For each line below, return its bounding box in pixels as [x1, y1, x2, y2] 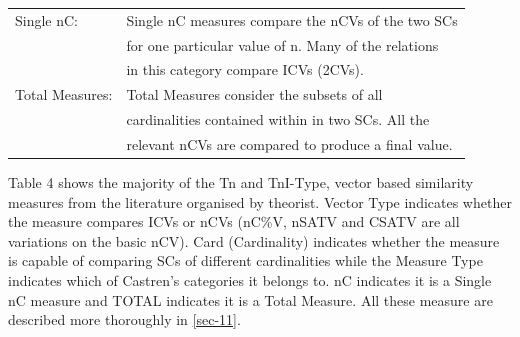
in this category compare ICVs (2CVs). [126, 59, 364, 80]
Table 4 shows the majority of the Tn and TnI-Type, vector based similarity [8, 172, 474, 193]
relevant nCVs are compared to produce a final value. [126, 133, 453, 154]
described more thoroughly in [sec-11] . [8, 309, 241, 330]
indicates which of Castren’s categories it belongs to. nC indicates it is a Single [8, 270, 492, 291]
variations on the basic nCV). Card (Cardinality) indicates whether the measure [8, 230, 500, 251]
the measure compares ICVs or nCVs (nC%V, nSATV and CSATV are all [8, 211, 460, 232]
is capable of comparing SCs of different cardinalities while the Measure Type [8, 250, 483, 271]
